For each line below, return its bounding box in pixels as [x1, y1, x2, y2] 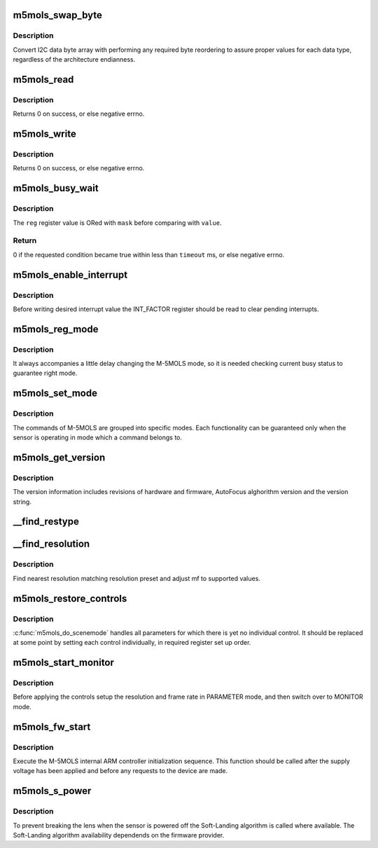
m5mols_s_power [13, 785, 92, 797]
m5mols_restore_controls [13, 592, 127, 604]
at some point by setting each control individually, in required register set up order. [13, 638, 251, 647]
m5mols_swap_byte [13, 9, 103, 21]
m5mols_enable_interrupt [13, 268, 128, 280]
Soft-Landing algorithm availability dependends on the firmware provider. [13, 830, 225, 839]
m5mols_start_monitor [13, 657, 115, 669]
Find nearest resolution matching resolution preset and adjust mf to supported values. [13, 574, 260, 582]
